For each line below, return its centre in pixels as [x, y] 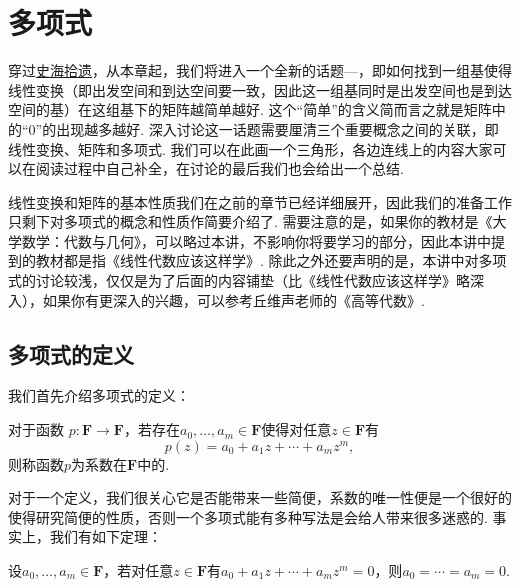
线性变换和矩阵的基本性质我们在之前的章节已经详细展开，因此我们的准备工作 [260, 201]
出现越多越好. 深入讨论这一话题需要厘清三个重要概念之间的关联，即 [277, 128]
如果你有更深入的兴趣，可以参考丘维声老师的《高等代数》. [233, 299]
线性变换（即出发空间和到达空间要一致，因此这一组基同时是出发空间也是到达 [260, 89]
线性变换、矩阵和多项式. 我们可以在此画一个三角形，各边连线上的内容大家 [250, 148]
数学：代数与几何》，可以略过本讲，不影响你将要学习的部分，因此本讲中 [256, 240]
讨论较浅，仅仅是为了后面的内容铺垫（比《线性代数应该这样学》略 [252, 280]
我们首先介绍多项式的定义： [99, 395]
